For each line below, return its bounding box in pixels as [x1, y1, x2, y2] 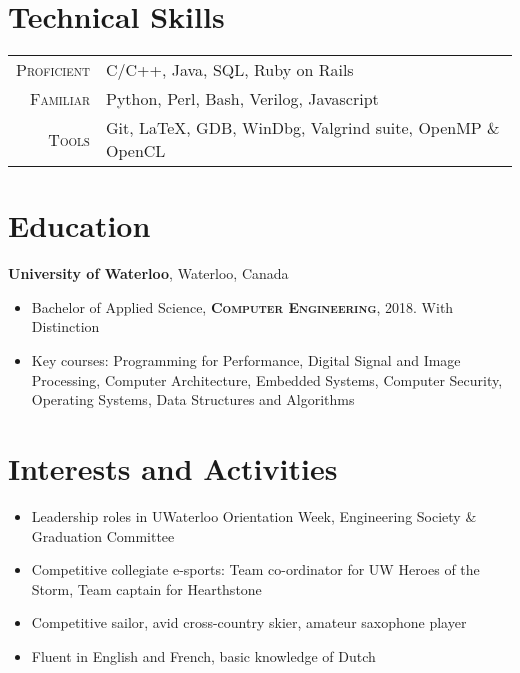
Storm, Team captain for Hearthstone [31, 578, 262, 599]
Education [8, 205, 151, 246]
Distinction [31, 316, 100, 337]
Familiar [30, 87, 90, 111]
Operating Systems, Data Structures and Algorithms [31, 389, 355, 410]
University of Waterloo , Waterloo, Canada [8, 263, 289, 284]
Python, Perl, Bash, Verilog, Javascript [106, 87, 379, 111]
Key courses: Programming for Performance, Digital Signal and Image [31, 350, 461, 371]
